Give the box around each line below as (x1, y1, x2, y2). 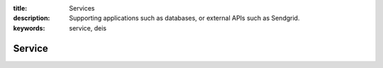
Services (69, 4, 95, 12)
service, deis (69, 23, 106, 32)
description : (13, 14, 50, 23)
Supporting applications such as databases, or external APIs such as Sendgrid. (69, 14, 300, 23)
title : (13, 4, 28, 12)
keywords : (13, 23, 45, 32)
